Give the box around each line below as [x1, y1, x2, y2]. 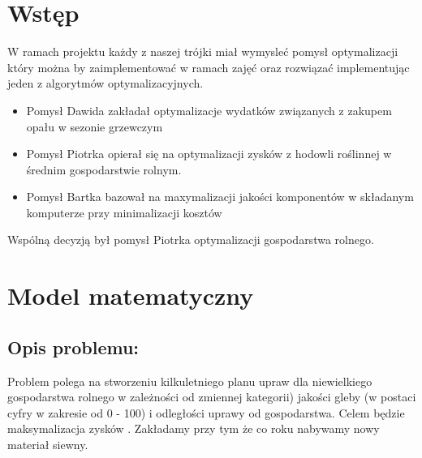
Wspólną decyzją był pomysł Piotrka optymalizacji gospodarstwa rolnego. [7, 231, 374, 248]
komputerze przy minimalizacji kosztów [26, 203, 222, 220]
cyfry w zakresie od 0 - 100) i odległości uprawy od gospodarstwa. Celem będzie [7, 404, 405, 421]
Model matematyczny [7, 279, 254, 312]
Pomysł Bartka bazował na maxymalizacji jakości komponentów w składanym [26, 188, 414, 205]
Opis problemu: [7, 334, 140, 359]
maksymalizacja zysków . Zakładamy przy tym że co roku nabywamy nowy [7, 420, 380, 437]
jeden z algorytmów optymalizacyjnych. [7, 75, 204, 92]
